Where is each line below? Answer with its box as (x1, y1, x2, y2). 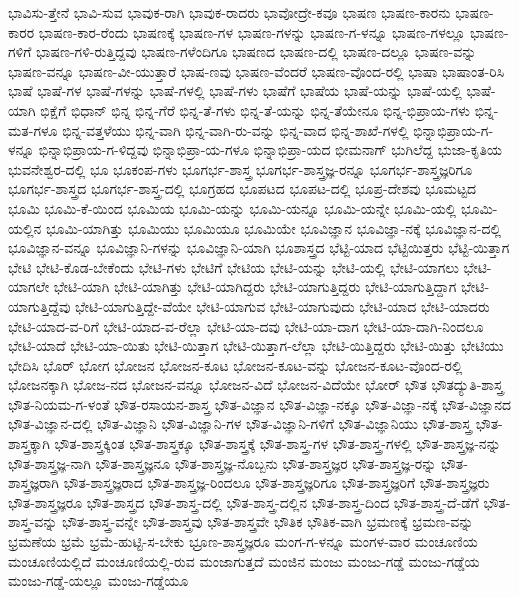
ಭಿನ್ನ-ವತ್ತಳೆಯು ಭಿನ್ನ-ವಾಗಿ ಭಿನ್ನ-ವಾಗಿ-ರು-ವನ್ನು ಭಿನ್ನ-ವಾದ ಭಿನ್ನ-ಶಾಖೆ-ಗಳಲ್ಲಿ (62, 119, 409, 140)
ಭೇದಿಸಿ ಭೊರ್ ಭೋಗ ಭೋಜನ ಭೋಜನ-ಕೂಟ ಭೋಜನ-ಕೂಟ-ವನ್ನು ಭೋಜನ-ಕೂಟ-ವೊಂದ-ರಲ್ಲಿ (8, 354, 463, 375)
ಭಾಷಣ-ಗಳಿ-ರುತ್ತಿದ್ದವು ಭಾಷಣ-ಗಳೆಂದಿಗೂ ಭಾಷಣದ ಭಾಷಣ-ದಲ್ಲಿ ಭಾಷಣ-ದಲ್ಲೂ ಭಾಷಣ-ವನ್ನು (35, 41, 477, 62)
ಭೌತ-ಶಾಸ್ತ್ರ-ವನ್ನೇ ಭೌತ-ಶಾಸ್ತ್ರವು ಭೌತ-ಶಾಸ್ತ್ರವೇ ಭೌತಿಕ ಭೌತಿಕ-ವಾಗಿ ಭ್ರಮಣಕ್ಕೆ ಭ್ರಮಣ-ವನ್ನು (62, 511, 474, 532)
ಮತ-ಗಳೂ (8, 119, 58, 140)
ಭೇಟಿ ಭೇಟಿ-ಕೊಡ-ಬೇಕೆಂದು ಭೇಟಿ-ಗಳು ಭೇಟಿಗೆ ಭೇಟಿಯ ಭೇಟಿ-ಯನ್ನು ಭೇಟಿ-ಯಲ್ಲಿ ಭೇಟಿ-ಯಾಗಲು (8, 256, 459, 277)
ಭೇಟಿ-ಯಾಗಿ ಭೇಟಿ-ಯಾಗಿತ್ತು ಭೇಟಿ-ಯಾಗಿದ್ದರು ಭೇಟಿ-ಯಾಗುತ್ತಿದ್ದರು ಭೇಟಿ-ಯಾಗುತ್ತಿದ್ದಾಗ (53, 276, 457, 297)
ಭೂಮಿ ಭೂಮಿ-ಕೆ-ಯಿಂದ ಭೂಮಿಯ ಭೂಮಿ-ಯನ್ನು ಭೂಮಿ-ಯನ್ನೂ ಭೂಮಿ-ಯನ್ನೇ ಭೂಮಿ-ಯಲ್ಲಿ (8, 197, 457, 218)
